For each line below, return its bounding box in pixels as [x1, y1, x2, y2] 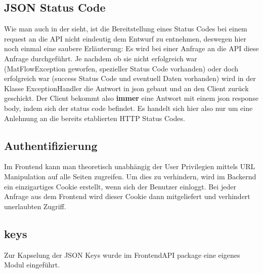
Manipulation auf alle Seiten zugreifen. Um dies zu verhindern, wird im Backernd [4, 171, 256, 181]
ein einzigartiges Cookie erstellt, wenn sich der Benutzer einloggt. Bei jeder [4, 181, 236, 191]
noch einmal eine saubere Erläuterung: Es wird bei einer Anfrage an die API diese [4, 43, 259, 54]
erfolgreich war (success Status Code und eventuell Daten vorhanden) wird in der [4, 73, 256, 84]
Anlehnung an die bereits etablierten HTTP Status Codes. [4, 112, 185, 123]
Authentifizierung [4, 137, 98, 153]
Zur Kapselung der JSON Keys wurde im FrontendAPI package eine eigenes [4, 249, 240, 260]
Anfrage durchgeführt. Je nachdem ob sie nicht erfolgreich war [4, 53, 197, 63]
